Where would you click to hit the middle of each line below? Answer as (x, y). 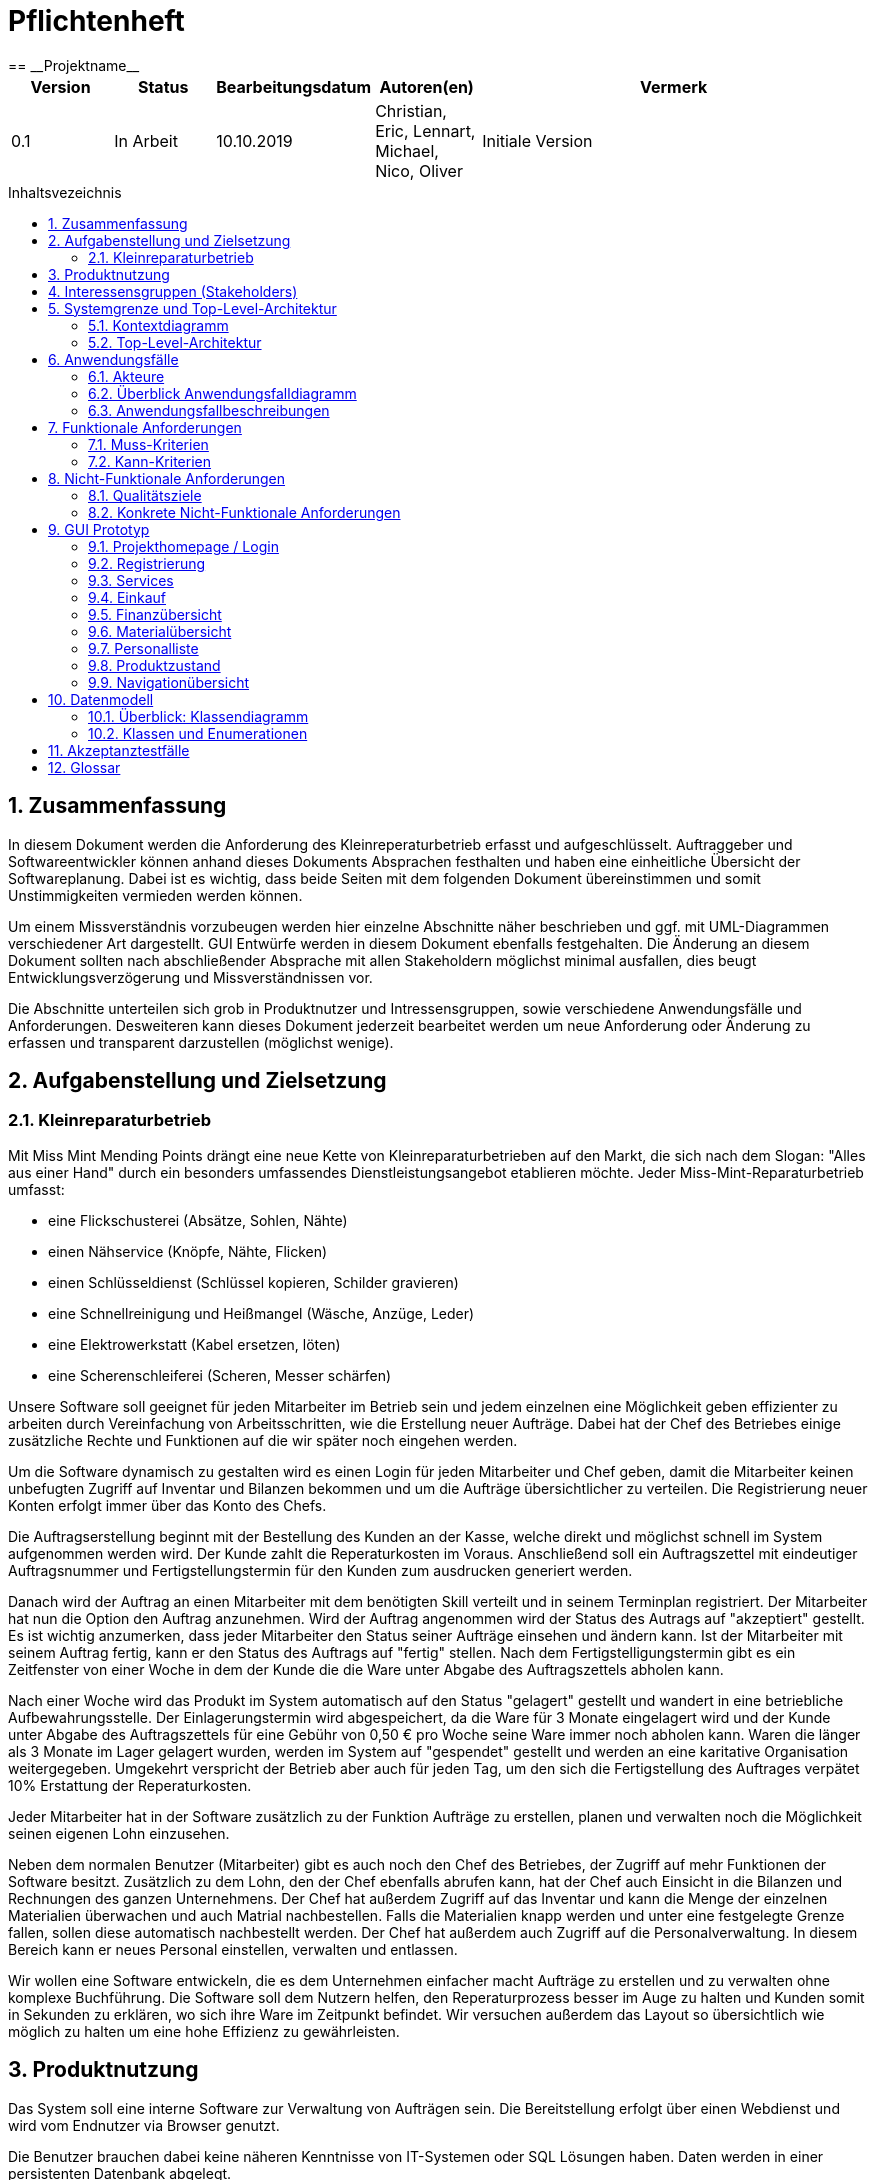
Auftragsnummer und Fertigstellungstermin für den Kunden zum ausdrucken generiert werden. (320, 1570)
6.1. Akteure (126, 376)
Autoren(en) (426, 86)
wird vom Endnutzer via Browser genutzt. (144, 2125)
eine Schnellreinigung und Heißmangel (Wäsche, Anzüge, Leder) (261, 1313)
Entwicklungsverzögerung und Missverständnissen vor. (190, 977)
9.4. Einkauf (127, 597)
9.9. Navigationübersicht (169, 682)
